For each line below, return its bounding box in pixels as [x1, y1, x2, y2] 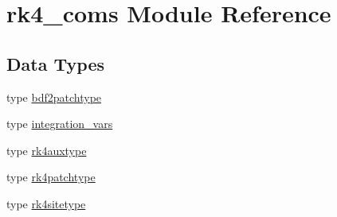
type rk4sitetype [6, 195, 86, 211]
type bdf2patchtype [6, 88, 102, 105]
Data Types [6, 51, 104, 76]
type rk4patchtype [6, 169, 96, 185]
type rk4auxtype [6, 141, 87, 158]
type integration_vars [6, 115, 113, 132]
